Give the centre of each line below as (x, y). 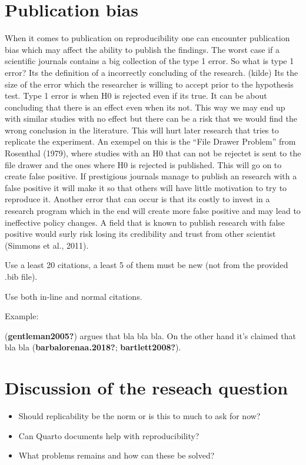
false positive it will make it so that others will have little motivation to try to (146, 187)
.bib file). (21, 276)
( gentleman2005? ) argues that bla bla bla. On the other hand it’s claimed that (150, 335)
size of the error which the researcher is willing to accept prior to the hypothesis (149, 84)
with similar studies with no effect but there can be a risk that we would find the (151, 118)
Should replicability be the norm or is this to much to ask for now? (139, 416)
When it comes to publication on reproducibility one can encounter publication (147, 38)
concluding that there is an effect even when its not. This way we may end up (145, 107)
